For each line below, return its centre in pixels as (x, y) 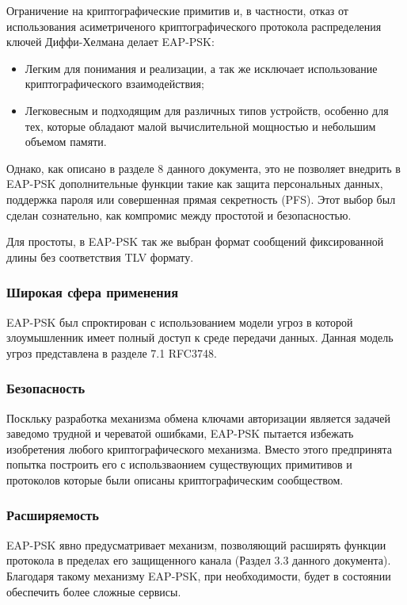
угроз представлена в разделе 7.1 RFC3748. (112, 352)
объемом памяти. (66, 142)
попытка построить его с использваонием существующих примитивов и (179, 464)
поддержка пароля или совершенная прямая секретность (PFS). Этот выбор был (201, 199)
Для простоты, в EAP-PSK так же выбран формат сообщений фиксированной (195, 241)
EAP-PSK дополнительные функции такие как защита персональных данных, (195, 184)
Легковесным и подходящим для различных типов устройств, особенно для (207, 110)
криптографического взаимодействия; (114, 84)
